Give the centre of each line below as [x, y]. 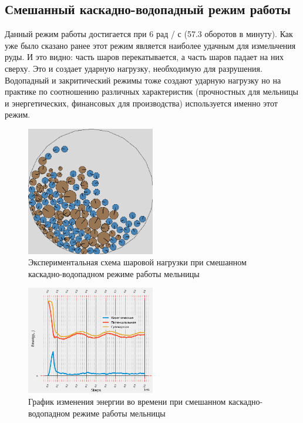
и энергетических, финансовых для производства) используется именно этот [141, 103]
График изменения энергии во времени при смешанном [127, 401]
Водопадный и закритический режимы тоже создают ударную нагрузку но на [143, 80]
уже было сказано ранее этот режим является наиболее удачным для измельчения [150, 45]
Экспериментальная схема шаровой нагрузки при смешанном [137, 262]
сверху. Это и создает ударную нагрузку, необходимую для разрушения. [134, 68]
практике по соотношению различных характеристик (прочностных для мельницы [151, 91]
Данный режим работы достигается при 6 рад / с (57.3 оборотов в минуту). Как [149, 34]
